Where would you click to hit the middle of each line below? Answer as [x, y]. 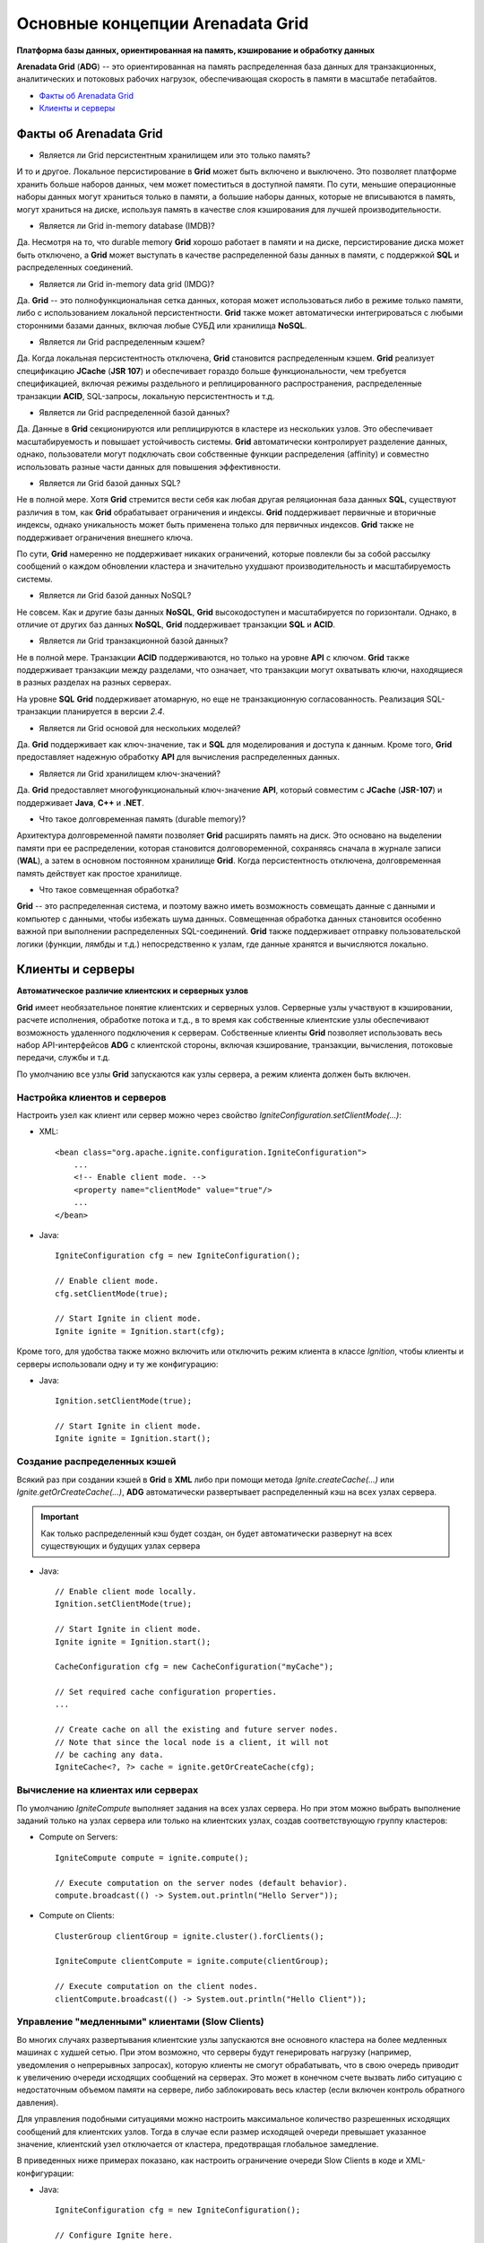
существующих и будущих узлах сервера [121, 1546]
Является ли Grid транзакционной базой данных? [134, 641]
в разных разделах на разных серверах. [94, 683]
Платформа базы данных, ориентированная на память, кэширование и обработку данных [196, 50]
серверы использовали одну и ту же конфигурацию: [117, 1364]
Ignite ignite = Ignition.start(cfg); [140, 1331]
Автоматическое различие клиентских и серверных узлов [133, 991]
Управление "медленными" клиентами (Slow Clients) [140, 2021]
